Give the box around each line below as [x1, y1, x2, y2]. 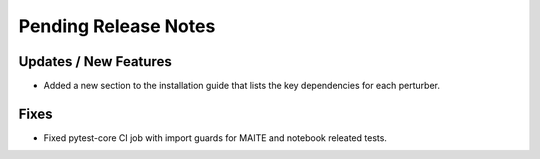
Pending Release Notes [18, 15, 216, 37]
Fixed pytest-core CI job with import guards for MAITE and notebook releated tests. [43, 131, 387, 144]
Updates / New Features [18, 53, 172, 70]
